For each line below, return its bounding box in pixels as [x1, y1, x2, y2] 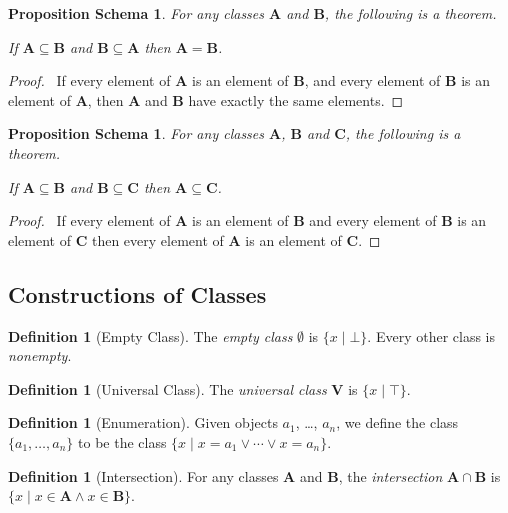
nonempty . [8, 345, 72, 366]
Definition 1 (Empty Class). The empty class [8, 325, 293, 346]
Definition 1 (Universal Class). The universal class [8, 378, 327, 399]
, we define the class [336, 412, 459, 433]
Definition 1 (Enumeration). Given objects [8, 412, 278, 433]
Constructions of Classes [8, 278, 267, 309]
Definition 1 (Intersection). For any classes [8, 465, 279, 486]
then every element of [91, 229, 224, 250]
